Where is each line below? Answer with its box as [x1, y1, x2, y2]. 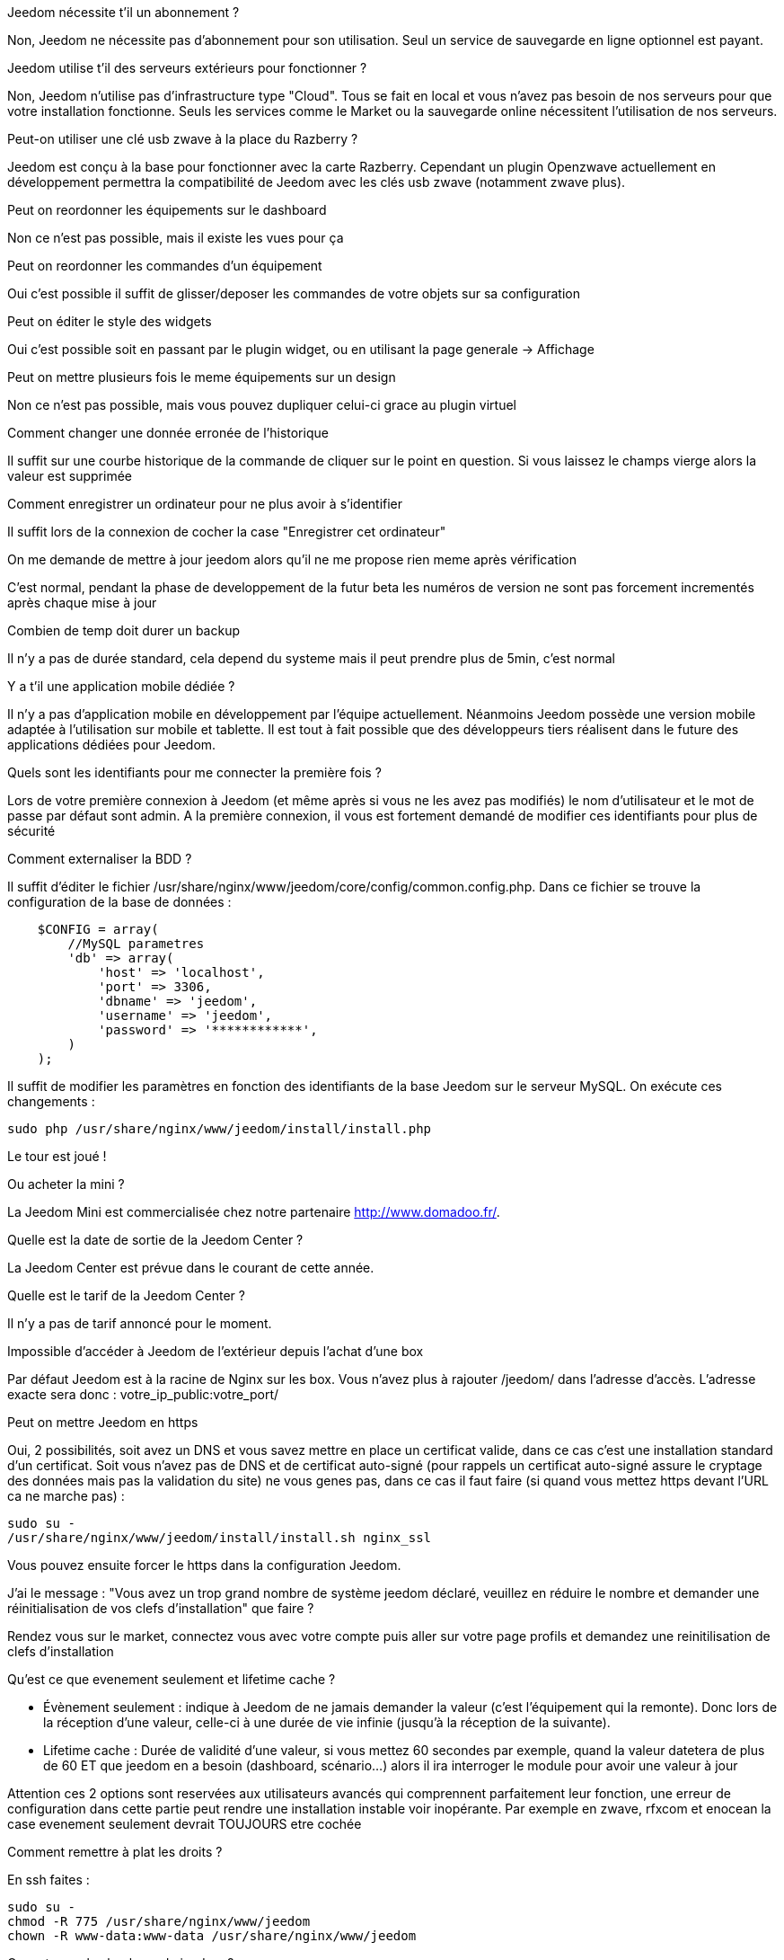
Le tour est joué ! [7, 1149, 107, 1164]
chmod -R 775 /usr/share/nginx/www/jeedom [7, 1914, 311, 1929]
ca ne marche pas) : [7, 1488, 125, 1503]
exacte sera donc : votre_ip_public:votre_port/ [7, 1387, 279, 1402]
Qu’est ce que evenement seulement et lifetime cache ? [7, 1672, 336, 1687]
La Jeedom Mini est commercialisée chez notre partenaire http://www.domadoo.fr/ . [7, 1204, 500, 1219]
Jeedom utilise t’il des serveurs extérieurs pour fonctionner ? [7, 60, 367, 75]
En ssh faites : [7, 1872, 90, 1887]
